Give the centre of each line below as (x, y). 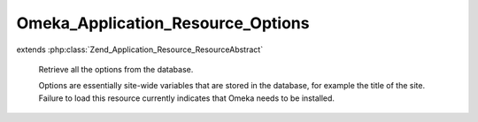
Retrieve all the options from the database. (116, 69)
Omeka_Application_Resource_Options (163, 23)
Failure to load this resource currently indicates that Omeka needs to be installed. (187, 98)
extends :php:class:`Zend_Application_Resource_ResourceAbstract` (140, 50)
